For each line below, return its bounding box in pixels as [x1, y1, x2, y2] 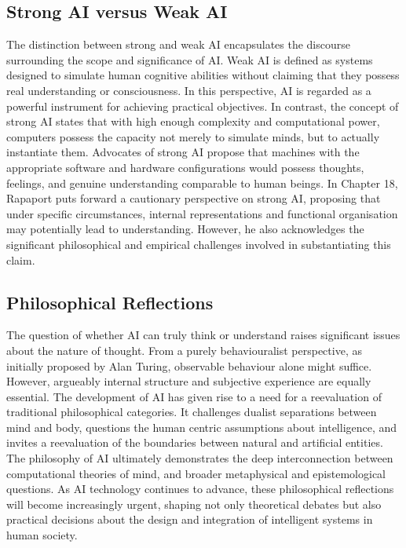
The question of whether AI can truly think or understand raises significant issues [6, 327, 401, 343]
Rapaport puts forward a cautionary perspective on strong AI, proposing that [6, 190, 381, 206]
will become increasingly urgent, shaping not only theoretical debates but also [6, 495, 382, 512]
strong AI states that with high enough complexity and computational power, [6, 113, 380, 130]
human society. [6, 527, 78, 543]
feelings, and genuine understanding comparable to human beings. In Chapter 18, [6, 174, 398, 191]
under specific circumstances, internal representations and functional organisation [6, 205, 398, 221]
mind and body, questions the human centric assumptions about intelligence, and [6, 418, 397, 435]
